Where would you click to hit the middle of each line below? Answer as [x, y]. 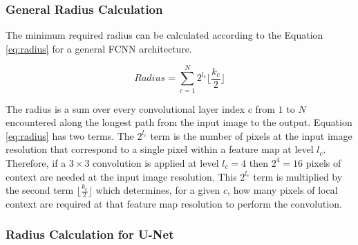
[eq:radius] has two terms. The [70, 135]
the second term [40, 190]
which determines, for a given [158, 190]
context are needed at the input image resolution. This [121, 176]
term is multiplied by [298, 176]
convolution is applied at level [156, 162]
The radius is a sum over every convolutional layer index [125, 108]
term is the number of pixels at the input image [251, 135]
